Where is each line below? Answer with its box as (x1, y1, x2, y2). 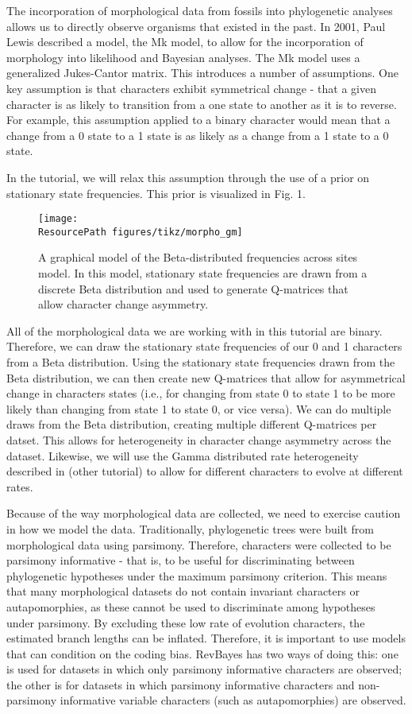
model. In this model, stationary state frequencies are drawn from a (38, 265, 368, 281)
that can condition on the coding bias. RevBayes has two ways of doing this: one (6, 645, 399, 662)
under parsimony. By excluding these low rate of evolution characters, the (6, 614, 365, 631)
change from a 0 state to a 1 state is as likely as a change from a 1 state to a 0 (6, 126, 389, 143)
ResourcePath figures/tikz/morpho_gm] (38, 226, 243, 238)
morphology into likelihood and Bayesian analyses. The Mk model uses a (6, 49, 360, 65)
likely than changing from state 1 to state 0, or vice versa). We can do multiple (6, 400, 391, 417)
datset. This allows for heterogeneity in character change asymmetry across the (6, 431, 391, 448)
